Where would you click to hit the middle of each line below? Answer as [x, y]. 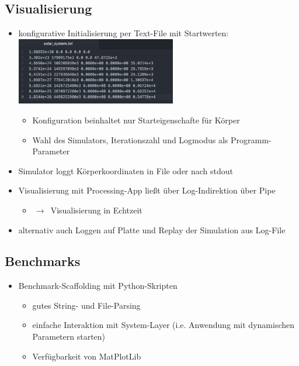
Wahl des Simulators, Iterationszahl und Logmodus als [130, 139]
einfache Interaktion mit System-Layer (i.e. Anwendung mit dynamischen [164, 325]
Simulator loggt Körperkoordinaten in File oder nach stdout [126, 170]
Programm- [251, 139]
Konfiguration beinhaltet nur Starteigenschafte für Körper [136, 120]
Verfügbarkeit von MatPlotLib [87, 356]
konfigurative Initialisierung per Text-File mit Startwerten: [124, 33]
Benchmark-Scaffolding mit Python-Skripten [98, 286]
